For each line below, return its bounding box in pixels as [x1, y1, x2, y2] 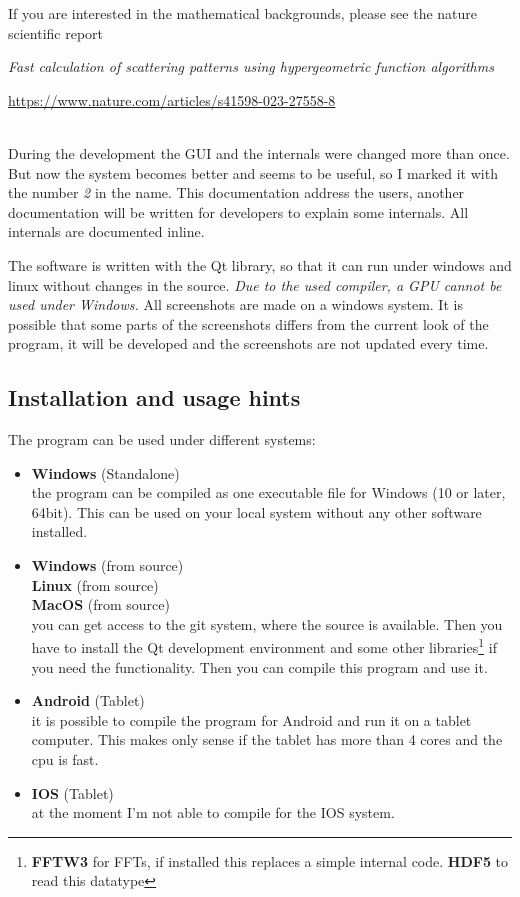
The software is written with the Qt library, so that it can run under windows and [8, 254, 512, 275]
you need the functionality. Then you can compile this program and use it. [31, 656, 488, 677]
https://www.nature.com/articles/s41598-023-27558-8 [8, 89, 336, 110]
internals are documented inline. [8, 221, 205, 242]
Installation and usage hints [8, 382, 301, 413]
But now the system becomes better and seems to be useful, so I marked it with [8, 162, 498, 183]
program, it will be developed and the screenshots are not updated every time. [8, 333, 489, 354]
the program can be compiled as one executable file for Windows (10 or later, [31, 482, 506, 503]
